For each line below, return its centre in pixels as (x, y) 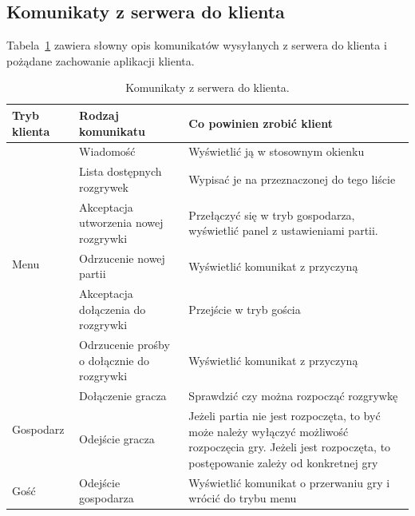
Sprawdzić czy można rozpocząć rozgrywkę (293, 396)
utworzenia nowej (121, 222)
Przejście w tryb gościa (245, 309)
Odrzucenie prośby (125, 345)
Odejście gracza (117, 439)
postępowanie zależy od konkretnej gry (283, 462)
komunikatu (113, 131)
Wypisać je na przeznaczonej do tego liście (292, 179)
